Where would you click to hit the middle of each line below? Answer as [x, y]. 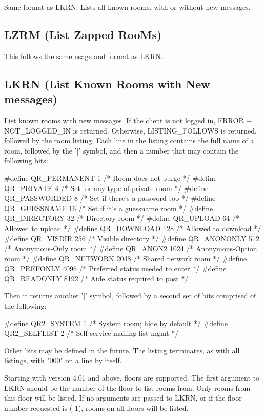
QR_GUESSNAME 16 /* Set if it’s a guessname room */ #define [109, 208]
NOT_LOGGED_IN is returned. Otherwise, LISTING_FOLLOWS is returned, [130, 130]
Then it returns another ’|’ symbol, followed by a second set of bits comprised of [130, 296]
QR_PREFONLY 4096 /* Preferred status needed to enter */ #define [115, 268]
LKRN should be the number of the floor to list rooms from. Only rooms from [127, 387]
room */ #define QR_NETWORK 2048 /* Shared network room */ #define [126, 258]
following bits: [26, 160]
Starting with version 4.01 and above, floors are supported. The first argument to [132, 378]
